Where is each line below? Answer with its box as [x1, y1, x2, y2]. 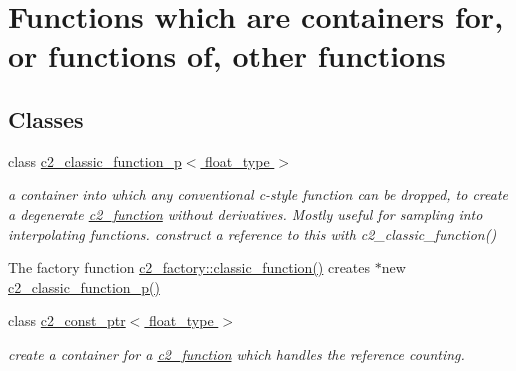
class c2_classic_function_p [8, 150, 182, 171]
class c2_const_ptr [8, 310, 126, 331]
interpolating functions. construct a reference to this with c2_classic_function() [8, 223, 497, 244]
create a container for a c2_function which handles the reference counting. [8, 343, 465, 364]
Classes [8, 103, 84, 134]
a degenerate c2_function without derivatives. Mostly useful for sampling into [8, 203, 483, 224]
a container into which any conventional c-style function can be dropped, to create [8, 184, 509, 205]
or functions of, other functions [8, 35, 446, 76]
